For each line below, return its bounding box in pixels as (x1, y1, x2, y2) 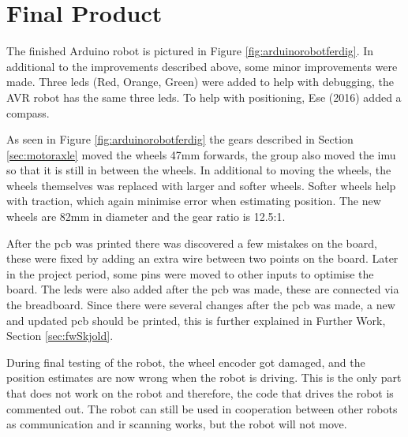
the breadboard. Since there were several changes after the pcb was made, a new (6, 297, 395, 313)
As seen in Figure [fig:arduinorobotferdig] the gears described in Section (6, 131, 354, 148)
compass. (6, 104, 50, 121)
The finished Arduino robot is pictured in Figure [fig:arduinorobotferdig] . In (6, 43, 374, 59)
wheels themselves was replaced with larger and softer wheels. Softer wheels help (6, 177, 396, 193)
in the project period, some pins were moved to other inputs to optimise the (6, 265, 374, 282)
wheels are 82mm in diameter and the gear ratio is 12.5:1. (6, 208, 286, 225)
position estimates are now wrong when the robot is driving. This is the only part (6, 369, 402, 386)
